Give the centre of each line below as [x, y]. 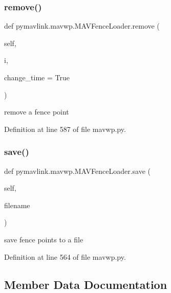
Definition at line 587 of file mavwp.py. [65, 129]
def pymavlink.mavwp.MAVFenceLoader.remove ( [82, 26]
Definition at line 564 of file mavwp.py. [65, 256]
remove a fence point [37, 112]
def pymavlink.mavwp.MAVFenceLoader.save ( [77, 171]
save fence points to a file [44, 239]
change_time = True [37, 77]
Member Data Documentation [86, 284]
